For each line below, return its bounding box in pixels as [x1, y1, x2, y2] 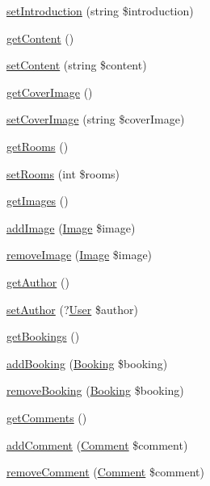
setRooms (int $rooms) [6, 165, 120, 182]
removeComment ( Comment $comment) [6, 463, 204, 480]
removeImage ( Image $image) [6, 246, 153, 263]
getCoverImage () [6, 83, 93, 100]
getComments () [6, 408, 87, 425]
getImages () [6, 192, 69, 209]
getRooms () [6, 137, 69, 154]
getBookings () [6, 328, 80, 345]
